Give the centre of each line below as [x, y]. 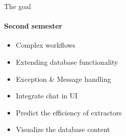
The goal [18, 6]
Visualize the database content [63, 129]
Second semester [33, 26]
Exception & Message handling [64, 79]
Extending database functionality [67, 61]
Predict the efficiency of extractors [69, 112]
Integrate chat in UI [47, 96]
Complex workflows [46, 45]
